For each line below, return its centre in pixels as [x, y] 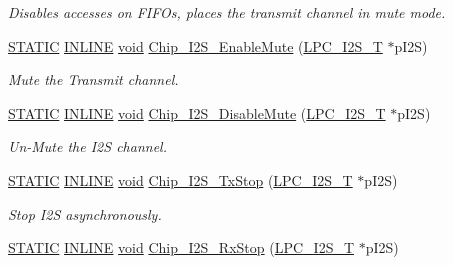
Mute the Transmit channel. [93, 79]
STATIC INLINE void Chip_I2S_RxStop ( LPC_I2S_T [181, 247]
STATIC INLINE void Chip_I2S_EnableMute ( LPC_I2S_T [195, 45]
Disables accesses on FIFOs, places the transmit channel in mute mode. [227, 12]
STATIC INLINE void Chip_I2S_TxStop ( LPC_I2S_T [180, 179]
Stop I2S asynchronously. [85, 213]
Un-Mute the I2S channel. [87, 146]
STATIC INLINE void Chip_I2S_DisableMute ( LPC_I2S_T [197, 112]
